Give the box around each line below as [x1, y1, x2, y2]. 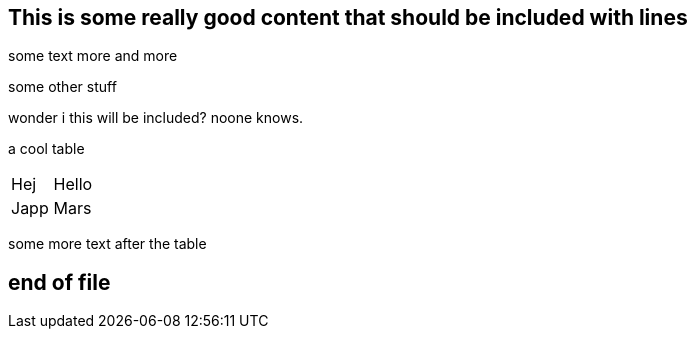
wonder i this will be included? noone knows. [8, 109, 304, 127]
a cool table [8, 140, 85, 158]
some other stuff [8, 78, 117, 96]
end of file [8, 269, 111, 295]
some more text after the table [8, 235, 207, 253]
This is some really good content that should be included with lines [8, 5, 688, 30]
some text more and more [8, 47, 178, 65]
